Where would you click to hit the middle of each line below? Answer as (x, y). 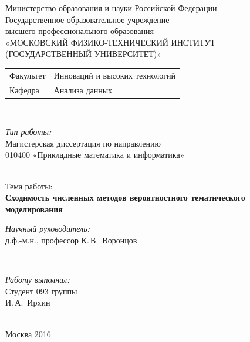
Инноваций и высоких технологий (114, 75)
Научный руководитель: (48, 228)
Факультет (28, 75)
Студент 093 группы (41, 291)
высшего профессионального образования (80, 31)
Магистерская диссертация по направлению (83, 143)
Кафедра (24, 89)
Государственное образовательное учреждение (87, 19)
